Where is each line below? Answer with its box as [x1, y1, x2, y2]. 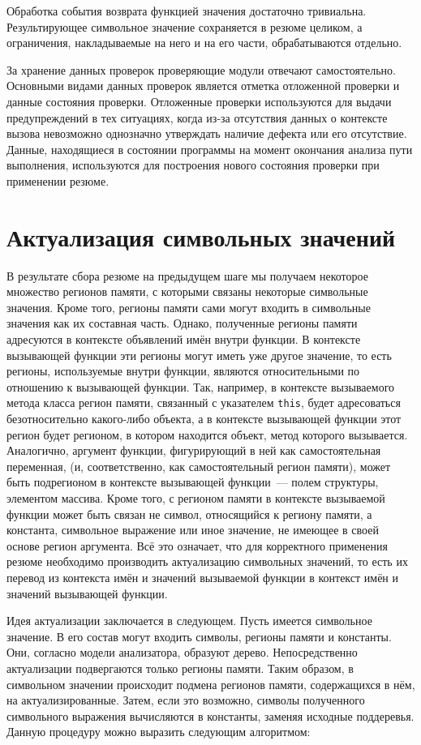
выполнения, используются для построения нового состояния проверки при [6, 156, 380, 173]
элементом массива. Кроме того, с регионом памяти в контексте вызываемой [6, 490, 385, 507]
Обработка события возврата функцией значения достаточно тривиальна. [6, 2, 367, 19]
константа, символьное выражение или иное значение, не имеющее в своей [6, 521, 379, 538]
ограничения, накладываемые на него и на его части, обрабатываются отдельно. [6, 34, 402, 51]
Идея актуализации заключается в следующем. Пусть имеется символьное [6, 612, 372, 629]
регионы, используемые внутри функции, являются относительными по [6, 362, 360, 379]
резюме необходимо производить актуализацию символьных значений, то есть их [6, 553, 408, 570]
